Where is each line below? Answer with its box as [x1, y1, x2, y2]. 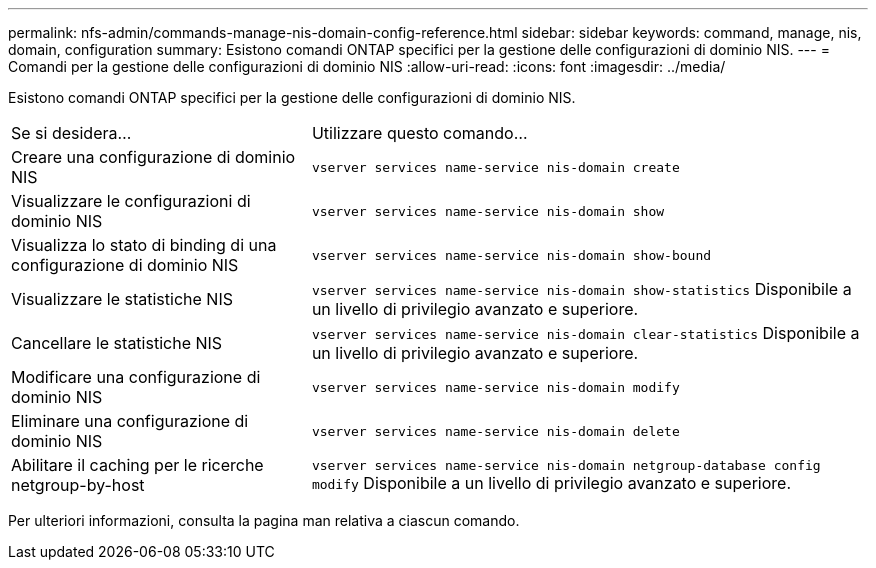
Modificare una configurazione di [11, 367, 261, 387]
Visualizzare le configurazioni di [11, 191, 251, 211]
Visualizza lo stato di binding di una [11, 235, 277, 255]
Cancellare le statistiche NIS [11, 333, 223, 353]
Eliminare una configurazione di [11, 411, 249, 431]
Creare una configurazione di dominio [11, 147, 296, 167]
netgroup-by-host [11, 475, 145, 495]
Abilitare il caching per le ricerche [11, 455, 264, 475]
